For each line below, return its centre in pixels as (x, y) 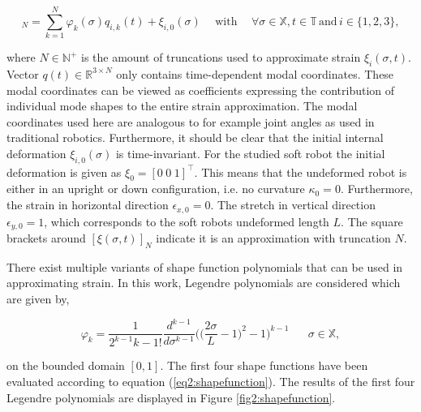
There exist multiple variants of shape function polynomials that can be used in (205, 266)
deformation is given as (64, 172)
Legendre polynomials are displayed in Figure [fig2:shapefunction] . (171, 397)
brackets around (46, 237)
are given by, (38, 298)
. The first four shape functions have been (264, 365)
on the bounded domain (66, 365)
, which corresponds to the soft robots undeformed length (187, 221)
